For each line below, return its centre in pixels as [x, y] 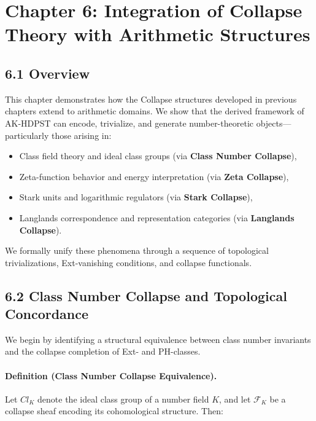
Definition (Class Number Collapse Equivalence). [111, 375]
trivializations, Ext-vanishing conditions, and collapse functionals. [129, 262]
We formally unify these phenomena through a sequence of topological [137, 250]
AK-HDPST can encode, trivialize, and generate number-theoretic [129, 123]
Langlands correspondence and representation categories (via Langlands [157, 217]
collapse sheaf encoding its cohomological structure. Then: [114, 411]
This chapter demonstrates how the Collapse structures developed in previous [151, 99]
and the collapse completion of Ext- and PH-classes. [103, 351]
